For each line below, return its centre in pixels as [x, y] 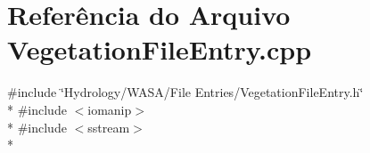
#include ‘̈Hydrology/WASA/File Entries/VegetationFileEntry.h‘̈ [185, 92]
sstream [109, 127]
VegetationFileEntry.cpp [160, 49]
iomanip [110, 109]
